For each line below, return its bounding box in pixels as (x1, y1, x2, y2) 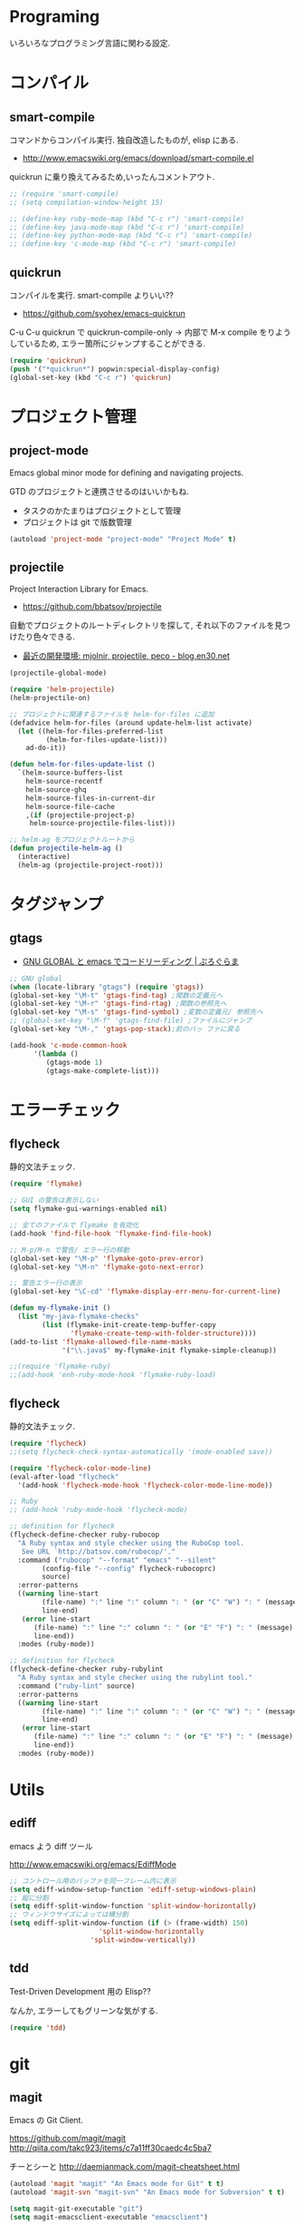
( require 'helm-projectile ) (9, 685, 116, 695)
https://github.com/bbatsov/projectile (22, 601, 163, 612)
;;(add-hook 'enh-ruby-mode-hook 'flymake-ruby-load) (9, 1370, 217, 1380)
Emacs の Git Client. (9, 2115, 84, 2126)
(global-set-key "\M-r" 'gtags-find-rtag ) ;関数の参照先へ (9, 1000, 227, 1009)
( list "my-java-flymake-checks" (17, 1312, 140, 1322)
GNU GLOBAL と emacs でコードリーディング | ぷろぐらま (22, 955, 240, 967)
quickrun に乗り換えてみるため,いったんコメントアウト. (9, 171, 215, 182)
